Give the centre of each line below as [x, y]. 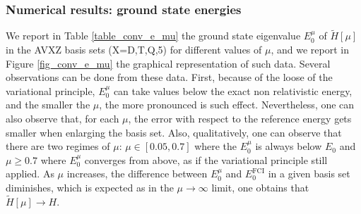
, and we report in [310, 50]
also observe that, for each [63, 118]
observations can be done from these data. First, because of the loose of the [169, 77]
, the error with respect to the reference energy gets [240, 118]
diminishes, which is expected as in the [90, 187]
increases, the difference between [137, 174]
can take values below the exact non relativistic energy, [233, 90]
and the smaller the [48, 105]
